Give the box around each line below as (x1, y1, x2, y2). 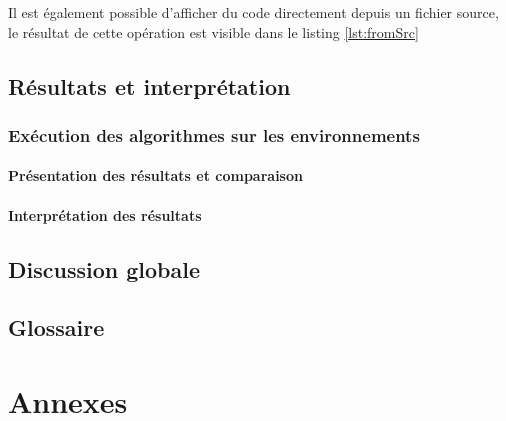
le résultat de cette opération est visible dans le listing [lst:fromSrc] (8, 21, 419, 42)
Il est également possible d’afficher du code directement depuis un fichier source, (8, 2, 499, 22)
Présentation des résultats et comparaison (8, 165, 303, 186)
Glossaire (8, 312, 105, 343)
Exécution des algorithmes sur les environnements (8, 122, 420, 147)
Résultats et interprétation (8, 70, 291, 101)
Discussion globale (8, 253, 200, 284)
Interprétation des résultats (8, 204, 202, 225)
